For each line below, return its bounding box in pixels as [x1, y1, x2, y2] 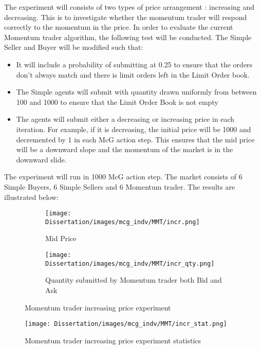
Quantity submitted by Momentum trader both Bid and [45, 274, 222, 285]
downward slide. [16, 154, 67, 164]
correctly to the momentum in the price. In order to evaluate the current [4, 22, 233, 32]
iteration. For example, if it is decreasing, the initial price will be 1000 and [16, 123, 251, 134]
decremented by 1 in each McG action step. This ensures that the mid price [16, 134, 255, 144]
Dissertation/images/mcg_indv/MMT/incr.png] [45, 218, 200, 226]
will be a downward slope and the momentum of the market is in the [16, 144, 233, 155]
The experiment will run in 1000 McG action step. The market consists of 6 [4, 171, 243, 182]
